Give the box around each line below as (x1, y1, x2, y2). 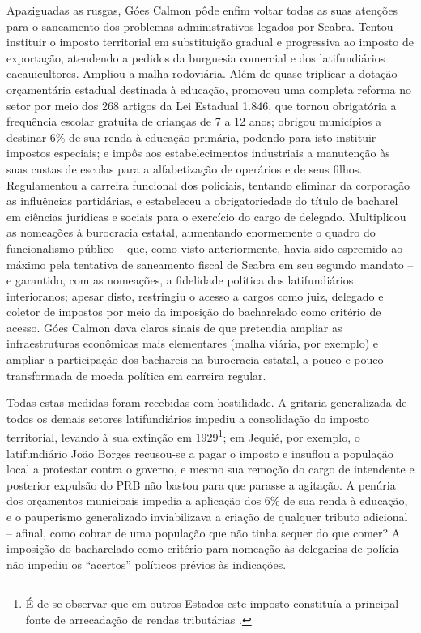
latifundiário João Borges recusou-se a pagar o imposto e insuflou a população (6, 444, 393, 461)
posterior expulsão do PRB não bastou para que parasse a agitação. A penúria (6, 476, 396, 493)
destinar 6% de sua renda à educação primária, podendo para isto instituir (6, 128, 376, 145)
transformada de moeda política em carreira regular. (6, 366, 266, 383)
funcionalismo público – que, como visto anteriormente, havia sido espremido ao (6, 239, 403, 256)
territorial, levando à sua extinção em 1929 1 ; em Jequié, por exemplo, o (6, 426, 360, 446)
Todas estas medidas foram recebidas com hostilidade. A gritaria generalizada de (6, 394, 407, 411)
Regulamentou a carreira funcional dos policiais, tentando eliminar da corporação (6, 176, 410, 193)
